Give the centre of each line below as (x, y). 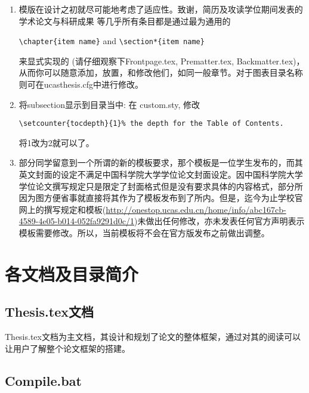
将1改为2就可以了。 (56, 142)
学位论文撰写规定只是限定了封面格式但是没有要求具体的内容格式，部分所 (161, 186)
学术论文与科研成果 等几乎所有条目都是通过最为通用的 (125, 21)
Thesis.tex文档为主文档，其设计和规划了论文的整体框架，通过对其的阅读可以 (153, 337)
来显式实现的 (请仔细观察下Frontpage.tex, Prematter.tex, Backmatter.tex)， (162, 61)
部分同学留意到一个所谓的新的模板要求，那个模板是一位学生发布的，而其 (161, 163)
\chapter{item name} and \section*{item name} (112, 41)
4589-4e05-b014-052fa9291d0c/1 (77, 221)
